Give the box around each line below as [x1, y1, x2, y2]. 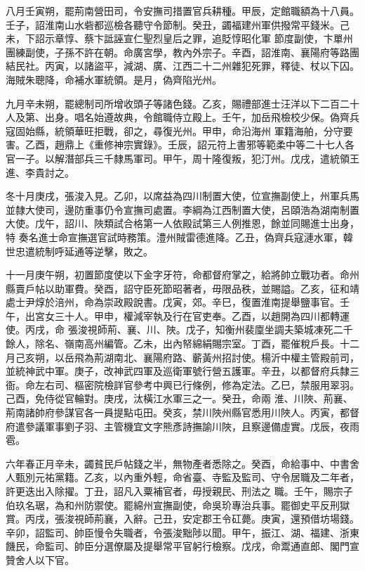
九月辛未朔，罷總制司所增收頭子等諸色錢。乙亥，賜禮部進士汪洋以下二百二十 [6, 96, 359, 110]
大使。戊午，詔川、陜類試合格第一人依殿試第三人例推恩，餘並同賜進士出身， [6, 216, 359, 231]
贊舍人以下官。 [6, 552, 74, 567]
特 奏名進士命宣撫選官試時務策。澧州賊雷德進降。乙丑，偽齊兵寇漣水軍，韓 [6, 229, 353, 244]
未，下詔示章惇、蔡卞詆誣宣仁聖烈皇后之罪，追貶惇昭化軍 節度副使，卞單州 [6, 31, 353, 46]
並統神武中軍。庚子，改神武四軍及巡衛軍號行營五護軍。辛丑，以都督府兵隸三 [6, 364, 359, 378]
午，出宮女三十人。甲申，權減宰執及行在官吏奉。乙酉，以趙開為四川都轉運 [6, 308, 350, 323]
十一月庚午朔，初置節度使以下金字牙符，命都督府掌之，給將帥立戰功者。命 [6, 267, 350, 282]
